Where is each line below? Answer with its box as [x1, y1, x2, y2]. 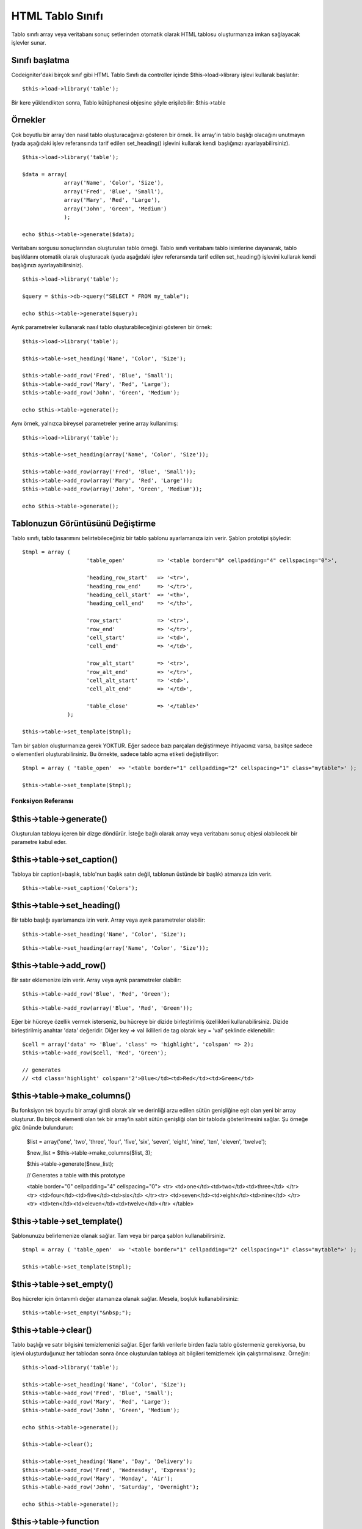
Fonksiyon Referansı [11, 796, 73, 805]
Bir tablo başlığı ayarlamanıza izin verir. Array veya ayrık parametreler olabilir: [11, 916, 206, 924]
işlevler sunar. [11, 39, 46, 46]
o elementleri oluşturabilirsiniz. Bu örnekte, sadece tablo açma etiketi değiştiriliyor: [11, 750, 219, 758]
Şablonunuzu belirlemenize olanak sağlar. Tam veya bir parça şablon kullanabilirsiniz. [11, 1232, 226, 1239]
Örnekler [11, 115, 46, 125]
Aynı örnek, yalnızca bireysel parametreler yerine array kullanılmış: [11, 420, 178, 428]
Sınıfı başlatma [11, 55, 70, 65]
